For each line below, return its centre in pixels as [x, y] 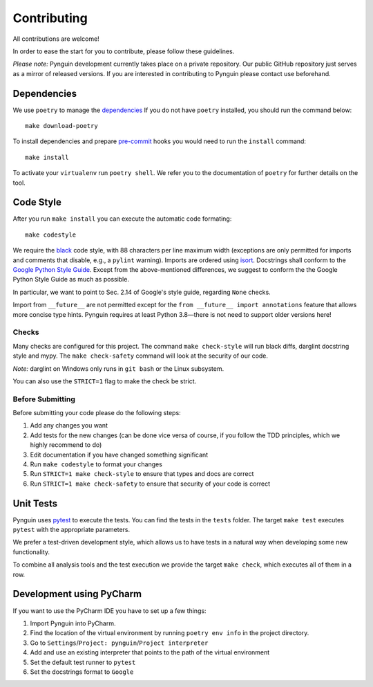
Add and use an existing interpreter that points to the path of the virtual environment [150, 652]
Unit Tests [35, 503]
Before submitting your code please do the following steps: [97, 413]
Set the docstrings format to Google [82, 672]
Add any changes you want [69, 425]
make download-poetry [61, 126]
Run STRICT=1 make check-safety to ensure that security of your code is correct [150, 484]
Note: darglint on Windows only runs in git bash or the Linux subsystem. [118, 368]
